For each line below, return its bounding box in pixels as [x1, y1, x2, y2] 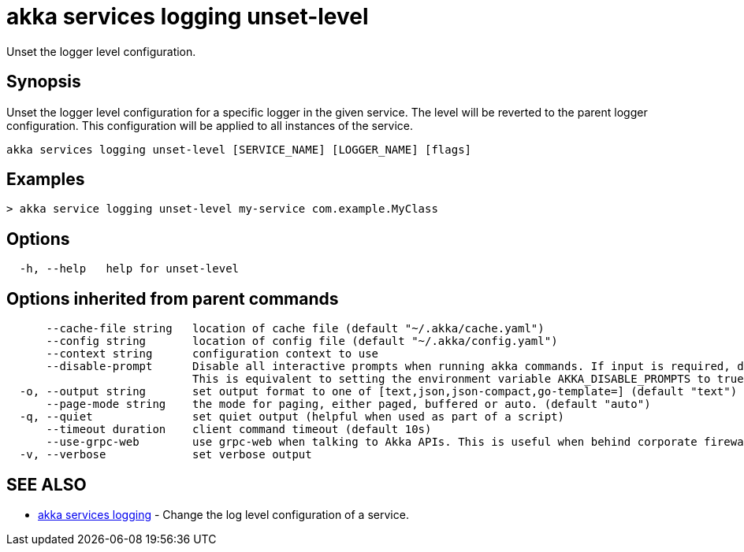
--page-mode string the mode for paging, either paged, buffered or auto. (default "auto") [46, 398, 651, 411]
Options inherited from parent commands [6, 288, 339, 309]
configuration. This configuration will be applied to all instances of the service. [6, 118, 414, 132]
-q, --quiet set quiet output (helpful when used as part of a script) [19, 410, 565, 424]
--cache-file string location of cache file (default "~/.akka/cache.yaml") [46, 322, 545, 335]
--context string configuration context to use [46, 347, 379, 361]
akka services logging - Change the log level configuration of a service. [38, 507, 409, 521]
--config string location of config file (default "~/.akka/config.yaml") [46, 335, 558, 348]
